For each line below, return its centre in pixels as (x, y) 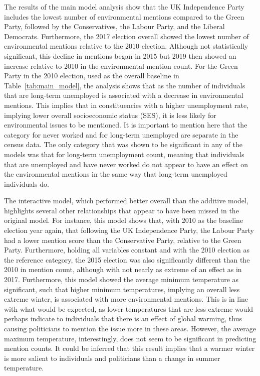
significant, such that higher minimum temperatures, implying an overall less (122, 289)
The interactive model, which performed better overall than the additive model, (126, 201)
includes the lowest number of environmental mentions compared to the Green (124, 16)
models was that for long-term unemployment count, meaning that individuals (124, 154)
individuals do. (27, 183)
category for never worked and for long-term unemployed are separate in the (121, 134)
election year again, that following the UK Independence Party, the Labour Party (129, 230)
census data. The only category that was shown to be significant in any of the (123, 144)
